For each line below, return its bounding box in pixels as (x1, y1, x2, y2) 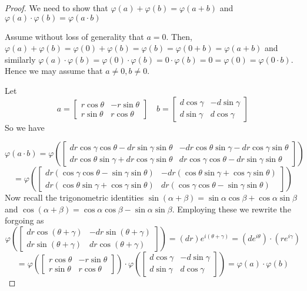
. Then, (166, 30, 192, 42)
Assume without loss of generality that (5, 30, 144, 42)
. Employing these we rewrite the (172, 202, 291, 215)
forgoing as (5, 214, 44, 226)
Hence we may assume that (5, 65, 103, 77)
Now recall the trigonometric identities (5, 191, 144, 204)
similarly (5, 53, 36, 65)
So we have (5, 121, 45, 133)
